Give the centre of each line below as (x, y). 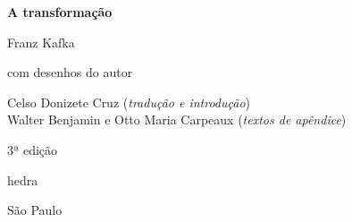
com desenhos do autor (70, 72)
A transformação (60, 12)
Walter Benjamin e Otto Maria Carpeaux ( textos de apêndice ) (177, 120)
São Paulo (35, 210)
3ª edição (33, 149)
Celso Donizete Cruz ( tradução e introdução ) (129, 102)
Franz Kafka (41, 42)
